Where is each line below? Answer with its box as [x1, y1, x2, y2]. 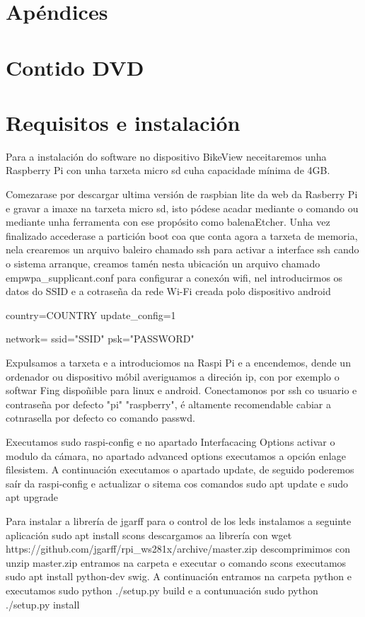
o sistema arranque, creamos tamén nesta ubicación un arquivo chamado [6, 256, 320, 271]
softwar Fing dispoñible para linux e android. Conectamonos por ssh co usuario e [6, 383, 357, 398]
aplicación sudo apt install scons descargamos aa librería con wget [6, 527, 292, 542]
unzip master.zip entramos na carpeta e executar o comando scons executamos [6, 555, 347, 570]
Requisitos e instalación [6, 108, 241, 137]
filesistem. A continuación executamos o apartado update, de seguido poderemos [6, 462, 354, 477]
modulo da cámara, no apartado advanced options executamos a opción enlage [6, 448, 346, 463]
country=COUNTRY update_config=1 [6, 307, 176, 322]
